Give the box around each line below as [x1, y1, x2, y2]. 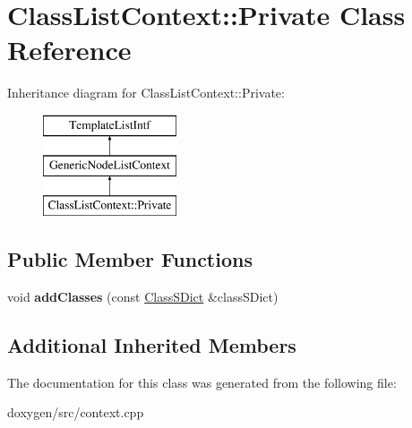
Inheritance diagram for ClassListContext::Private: [7, 83, 285, 102]
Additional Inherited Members [7, 331, 296, 359]
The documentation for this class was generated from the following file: [7, 372, 397, 391]
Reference [7, 31, 132, 68]
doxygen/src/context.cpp [7, 403, 144, 422]
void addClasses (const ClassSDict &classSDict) [7, 287, 279, 306]
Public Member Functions [7, 245, 253, 273]
